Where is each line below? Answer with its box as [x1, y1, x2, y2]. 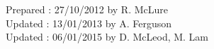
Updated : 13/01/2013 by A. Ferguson [6, 15, 172, 30]
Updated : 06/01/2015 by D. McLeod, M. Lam [6, 29, 209, 44]
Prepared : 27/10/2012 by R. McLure [6, 2, 168, 16]
